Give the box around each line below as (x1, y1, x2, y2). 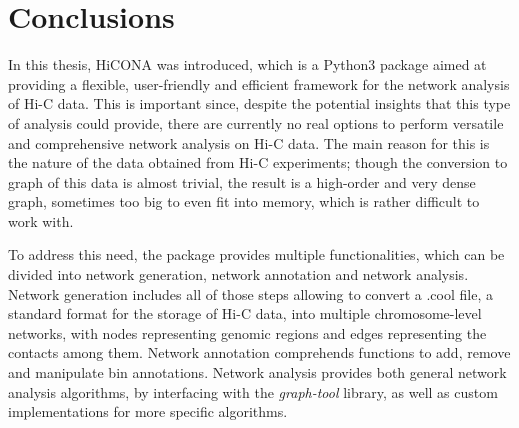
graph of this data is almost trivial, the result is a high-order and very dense (8, 171, 476, 192)
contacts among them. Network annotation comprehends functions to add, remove (8, 342, 511, 363)
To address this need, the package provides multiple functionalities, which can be (8, 244, 505, 265)
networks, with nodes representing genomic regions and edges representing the (8, 322, 487, 343)
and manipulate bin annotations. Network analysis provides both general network (8, 362, 507, 383)
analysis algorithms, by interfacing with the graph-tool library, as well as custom (8, 381, 498, 402)
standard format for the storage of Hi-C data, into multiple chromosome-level (8, 303, 482, 324)
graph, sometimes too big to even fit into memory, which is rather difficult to (8, 191, 480, 212)
